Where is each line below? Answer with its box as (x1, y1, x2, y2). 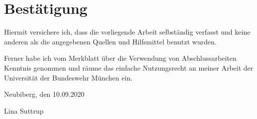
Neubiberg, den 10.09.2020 (4, 89, 85, 99)
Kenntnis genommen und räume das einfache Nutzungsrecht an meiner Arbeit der (4, 62, 254, 73)
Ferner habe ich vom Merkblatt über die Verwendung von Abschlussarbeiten (4, 53, 237, 63)
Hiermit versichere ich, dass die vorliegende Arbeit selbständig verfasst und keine (4, 27, 251, 37)
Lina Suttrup (4, 105, 44, 116)
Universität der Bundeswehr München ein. (4, 72, 133, 82)
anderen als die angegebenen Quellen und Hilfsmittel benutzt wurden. (4, 36, 217, 46)
